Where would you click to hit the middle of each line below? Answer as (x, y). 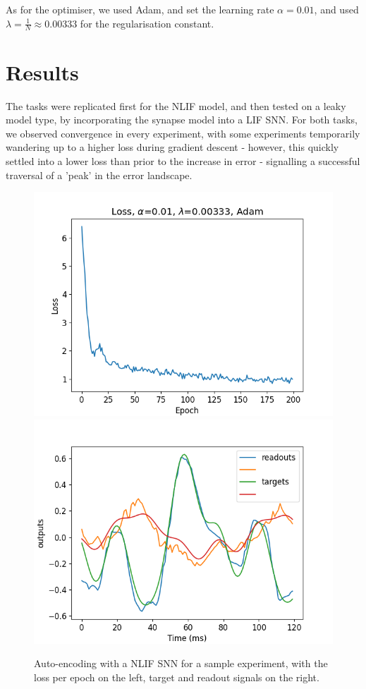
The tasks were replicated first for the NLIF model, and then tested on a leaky (176, 105)
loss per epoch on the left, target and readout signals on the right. (177, 677)
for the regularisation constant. (147, 23)
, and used (336, 9)
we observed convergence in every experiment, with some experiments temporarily (183, 133)
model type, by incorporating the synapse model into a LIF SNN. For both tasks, (182, 120)
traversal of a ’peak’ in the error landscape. (99, 175)
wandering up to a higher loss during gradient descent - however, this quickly (172, 147)
